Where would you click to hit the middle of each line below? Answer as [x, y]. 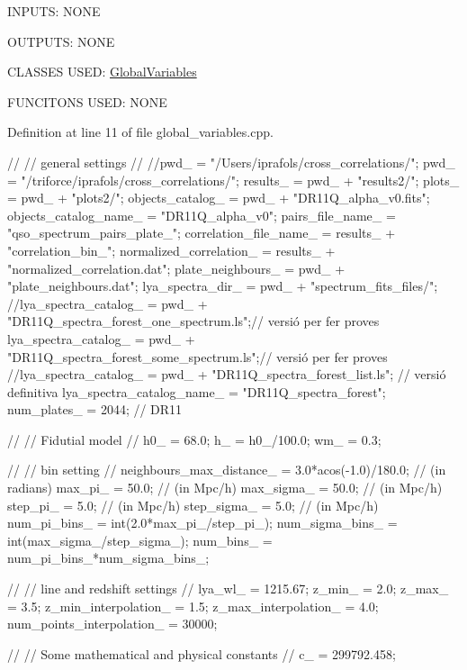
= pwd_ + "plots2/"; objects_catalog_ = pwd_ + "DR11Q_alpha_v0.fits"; [219, 198]
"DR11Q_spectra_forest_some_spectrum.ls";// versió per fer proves [198, 356]
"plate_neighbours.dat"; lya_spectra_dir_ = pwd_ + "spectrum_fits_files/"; [223, 286]
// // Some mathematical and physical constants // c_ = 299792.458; [202, 653]
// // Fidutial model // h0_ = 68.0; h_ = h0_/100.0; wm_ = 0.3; [194, 439]
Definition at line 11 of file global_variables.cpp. [140, 132]
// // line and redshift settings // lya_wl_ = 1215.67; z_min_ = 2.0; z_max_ [228, 589]
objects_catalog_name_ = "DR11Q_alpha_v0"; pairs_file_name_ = [202, 215]
